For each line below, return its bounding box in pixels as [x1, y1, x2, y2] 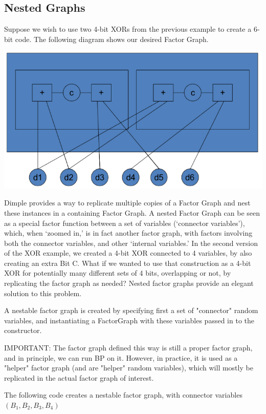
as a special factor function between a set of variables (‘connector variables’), [4, 217, 245, 228]
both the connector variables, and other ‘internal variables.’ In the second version [4, 237, 258, 248]
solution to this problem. [4, 287, 82, 298]
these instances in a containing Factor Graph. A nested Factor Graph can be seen [4, 207, 260, 218]
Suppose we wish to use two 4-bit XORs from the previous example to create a [4, 24, 252, 34]
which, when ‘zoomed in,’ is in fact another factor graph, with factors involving [4, 227, 253, 238]
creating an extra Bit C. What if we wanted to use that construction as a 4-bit [4, 257, 251, 268]
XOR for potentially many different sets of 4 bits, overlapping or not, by [4, 267, 231, 278]
